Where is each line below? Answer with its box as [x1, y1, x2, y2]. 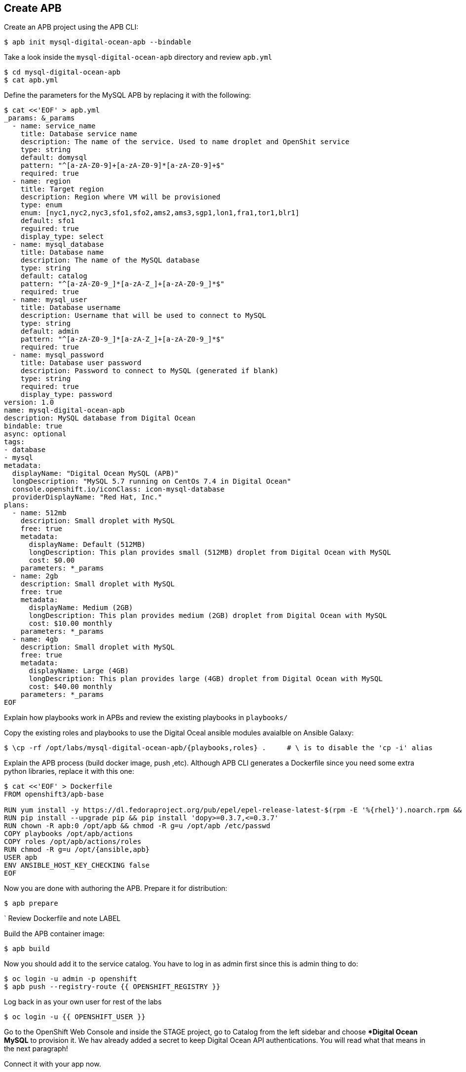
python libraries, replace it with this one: [4, 767, 134, 776]
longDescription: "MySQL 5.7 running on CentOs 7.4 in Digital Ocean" [12, 477, 291, 486]
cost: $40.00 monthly [29, 683, 113, 691]
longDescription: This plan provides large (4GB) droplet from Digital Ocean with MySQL [29, 675, 383, 683]
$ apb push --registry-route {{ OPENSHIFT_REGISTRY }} [4, 983, 221, 991]
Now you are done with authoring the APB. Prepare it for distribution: [4, 884, 228, 893]
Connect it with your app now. [4, 1060, 101, 1069]
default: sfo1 [20, 217, 75, 225]
